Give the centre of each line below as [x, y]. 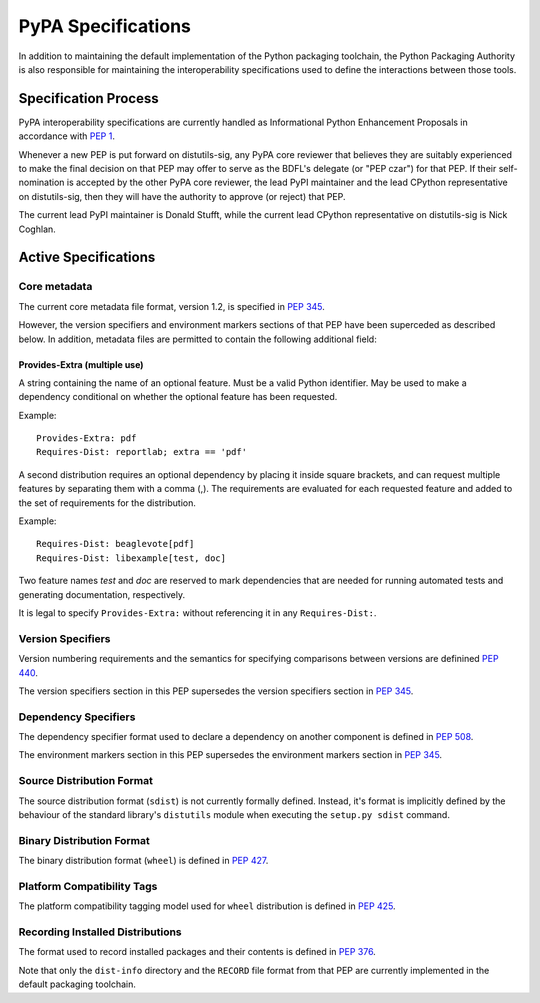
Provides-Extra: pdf [86, 438]
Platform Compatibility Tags [88, 886]
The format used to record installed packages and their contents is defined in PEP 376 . [197, 952]
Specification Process [88, 98]
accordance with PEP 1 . [66, 136]
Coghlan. [37, 229]
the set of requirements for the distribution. [107, 502]
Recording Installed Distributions [100, 932]
